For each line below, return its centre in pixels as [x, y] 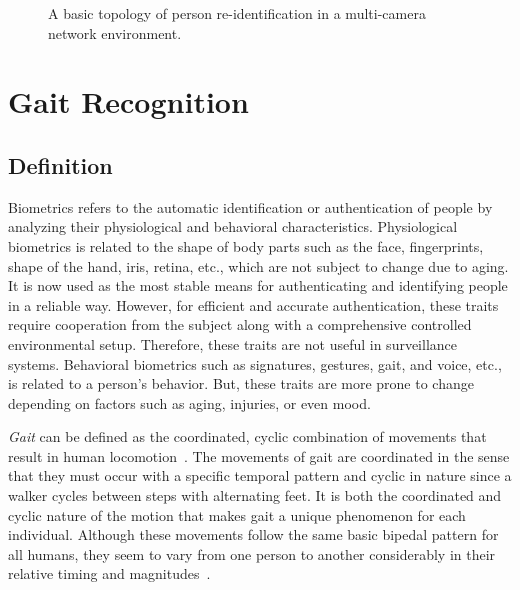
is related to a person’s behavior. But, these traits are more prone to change [241, 383]
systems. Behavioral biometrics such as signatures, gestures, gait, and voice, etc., [255, 363]
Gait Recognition [128, 101]
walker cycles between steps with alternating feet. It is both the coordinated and [255, 495]
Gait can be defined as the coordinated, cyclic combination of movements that [247, 436]
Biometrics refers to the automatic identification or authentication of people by [250, 206]
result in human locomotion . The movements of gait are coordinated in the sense [259, 455]
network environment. [115, 32]
